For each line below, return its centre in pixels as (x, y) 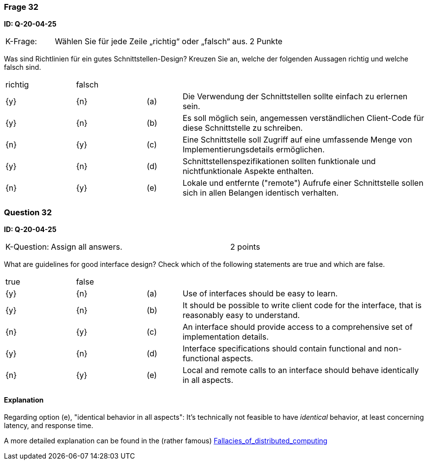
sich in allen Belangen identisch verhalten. (261, 193)
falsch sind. (23, 67)
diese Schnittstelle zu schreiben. (243, 128)
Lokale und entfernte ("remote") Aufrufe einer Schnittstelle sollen (303, 183)
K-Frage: (21, 42)
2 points (245, 247)
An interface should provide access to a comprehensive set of (298, 327)
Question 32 (28, 212)
